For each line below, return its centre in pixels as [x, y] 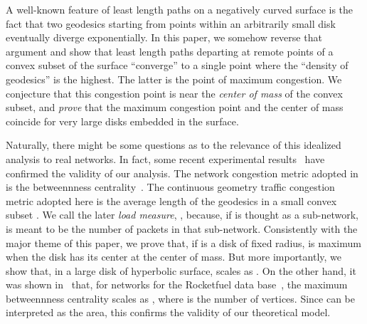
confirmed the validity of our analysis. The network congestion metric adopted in [182, 173]
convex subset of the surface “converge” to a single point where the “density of [177, 65]
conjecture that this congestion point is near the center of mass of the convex [174, 93]
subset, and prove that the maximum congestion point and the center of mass [175, 107]
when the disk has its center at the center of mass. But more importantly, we [174, 257]
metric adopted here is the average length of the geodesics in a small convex [171, 200]
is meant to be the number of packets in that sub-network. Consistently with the [182, 228]
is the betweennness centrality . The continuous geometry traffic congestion [170, 187]
